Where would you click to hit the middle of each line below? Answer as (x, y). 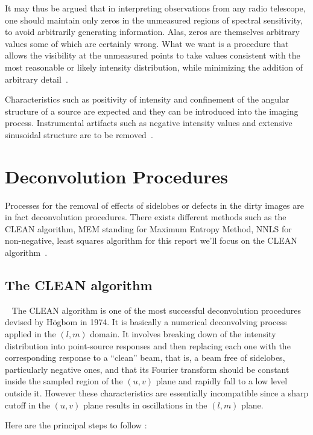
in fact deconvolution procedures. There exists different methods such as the (146, 217)
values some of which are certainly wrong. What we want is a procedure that (147, 43)
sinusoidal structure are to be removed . (79, 134)
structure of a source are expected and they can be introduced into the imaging (152, 111)
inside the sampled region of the (64, 381)
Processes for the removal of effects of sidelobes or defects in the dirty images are (155, 205)
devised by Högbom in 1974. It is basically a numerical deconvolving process (146, 322)
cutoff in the (28, 405)
